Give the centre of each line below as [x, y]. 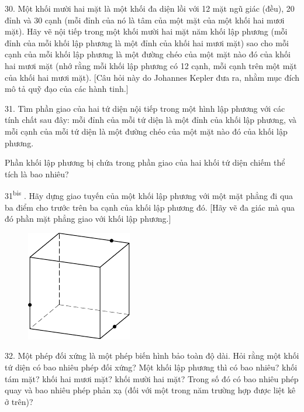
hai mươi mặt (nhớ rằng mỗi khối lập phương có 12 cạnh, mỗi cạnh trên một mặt [151, 65]
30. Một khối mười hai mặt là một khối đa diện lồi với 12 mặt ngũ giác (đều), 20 [150, 8]
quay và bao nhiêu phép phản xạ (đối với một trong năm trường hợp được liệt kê [150, 390]
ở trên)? [19, 401]
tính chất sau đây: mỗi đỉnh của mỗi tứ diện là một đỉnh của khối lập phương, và [151, 120]
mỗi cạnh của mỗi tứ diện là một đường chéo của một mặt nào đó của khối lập [146, 131]
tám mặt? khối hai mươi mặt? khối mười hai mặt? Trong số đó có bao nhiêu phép [152, 378]
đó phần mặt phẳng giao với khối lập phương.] [88, 219]
